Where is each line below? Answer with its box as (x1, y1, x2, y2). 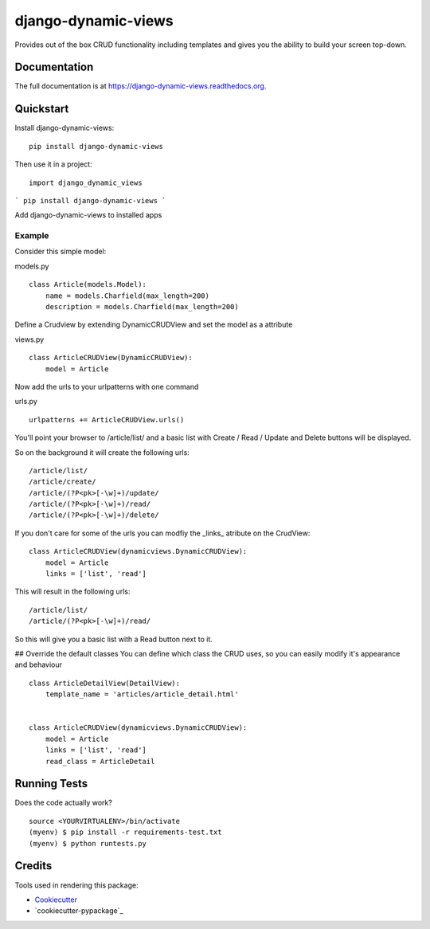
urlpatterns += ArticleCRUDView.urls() (29, 415, 185, 424)
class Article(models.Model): (29, 280, 147, 289)
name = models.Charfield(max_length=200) (45, 291, 210, 300)
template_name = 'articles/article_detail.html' (45, 690, 239, 699)
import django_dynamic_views (29, 178, 143, 187)
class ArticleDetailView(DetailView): (29, 678, 181, 688)
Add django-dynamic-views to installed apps (14, 210, 162, 220)
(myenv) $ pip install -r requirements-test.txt (29, 828, 222, 837)
